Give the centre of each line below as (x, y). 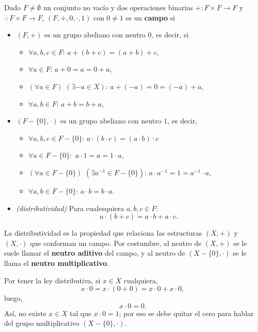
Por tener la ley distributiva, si (52, 280)
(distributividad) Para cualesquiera (70, 208)
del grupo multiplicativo (42, 323)
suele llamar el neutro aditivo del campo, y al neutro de (95, 253)
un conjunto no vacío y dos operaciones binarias (118, 7)
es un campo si (150, 17)
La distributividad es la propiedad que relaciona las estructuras (103, 233)
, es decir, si (170, 35)
